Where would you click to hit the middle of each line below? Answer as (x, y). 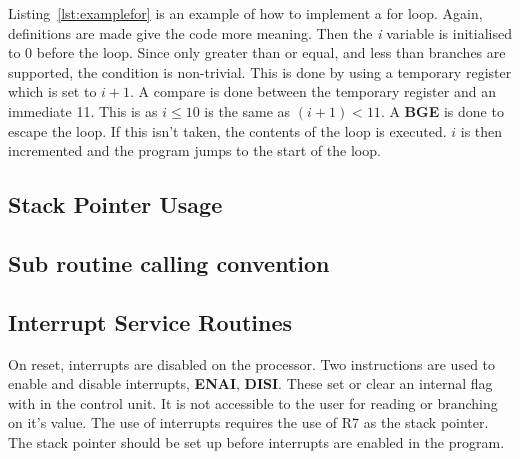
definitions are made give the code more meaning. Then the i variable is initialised (260, 32)
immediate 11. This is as (83, 110)
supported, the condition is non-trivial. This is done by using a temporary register (260, 71)
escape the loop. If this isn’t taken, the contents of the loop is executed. (227, 130)
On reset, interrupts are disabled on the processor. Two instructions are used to (252, 363)
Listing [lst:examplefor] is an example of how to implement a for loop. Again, (245, 13)
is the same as (247, 110)
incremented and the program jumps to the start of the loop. (194, 150)
